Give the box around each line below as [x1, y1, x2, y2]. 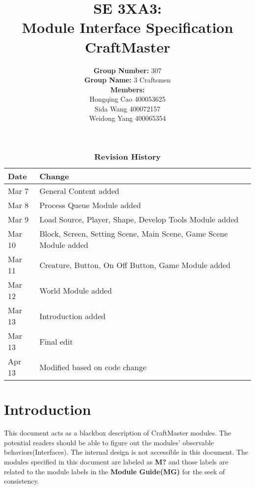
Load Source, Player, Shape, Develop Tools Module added [39, 214, 239, 225]
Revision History [94, 151, 161, 163]
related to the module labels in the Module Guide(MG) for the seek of [4, 466, 225, 476]
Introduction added [39, 310, 106, 322]
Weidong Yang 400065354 [89, 113, 166, 123]
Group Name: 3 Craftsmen [84, 75, 171, 85]
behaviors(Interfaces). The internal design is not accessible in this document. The [4, 447, 249, 457]
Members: [110, 84, 145, 94]
